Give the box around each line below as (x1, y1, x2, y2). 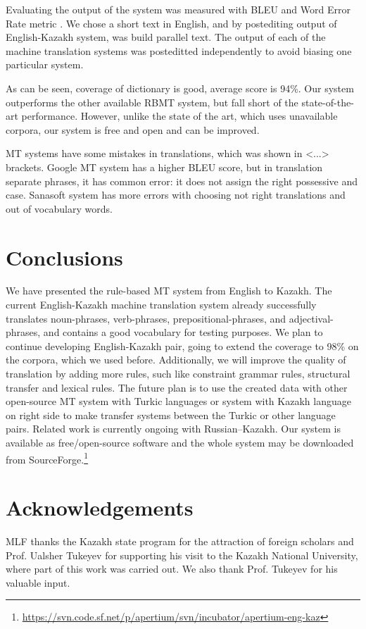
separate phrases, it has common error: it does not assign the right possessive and (6, 173, 358, 188)
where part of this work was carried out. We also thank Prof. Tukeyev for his (6, 561, 338, 576)
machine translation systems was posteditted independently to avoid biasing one (6, 43, 352, 58)
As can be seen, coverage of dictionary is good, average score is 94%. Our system (6, 80, 354, 95)
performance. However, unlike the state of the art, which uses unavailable (21, 108, 338, 123)
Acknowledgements (6, 493, 194, 521)
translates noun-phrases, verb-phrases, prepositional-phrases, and (6, 311, 286, 325)
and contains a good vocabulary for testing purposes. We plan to (43, 325, 323, 340)
